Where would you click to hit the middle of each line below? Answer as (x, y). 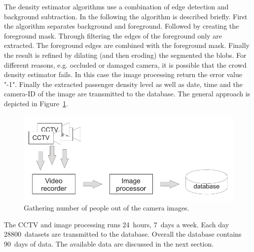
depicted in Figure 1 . (36, 103)
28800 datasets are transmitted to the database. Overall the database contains (123, 234)
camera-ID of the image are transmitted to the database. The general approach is (127, 94)
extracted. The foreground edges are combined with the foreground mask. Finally (127, 45)
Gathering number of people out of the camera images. (107, 208)
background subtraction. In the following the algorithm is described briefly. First (126, 16)
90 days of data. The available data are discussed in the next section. (109, 243)
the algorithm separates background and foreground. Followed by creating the (122, 26)
